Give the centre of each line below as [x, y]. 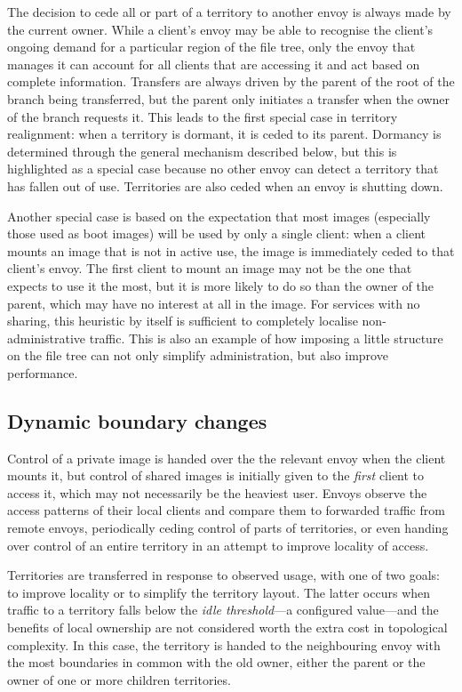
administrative [47, 338]
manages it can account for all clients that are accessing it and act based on [214, 64]
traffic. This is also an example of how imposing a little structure [266, 338]
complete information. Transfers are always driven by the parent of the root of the [231, 81]
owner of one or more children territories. [119, 679]
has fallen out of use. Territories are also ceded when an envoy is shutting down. [225, 185]
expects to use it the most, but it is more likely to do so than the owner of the [220, 285]
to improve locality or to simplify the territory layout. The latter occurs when [219, 592]
